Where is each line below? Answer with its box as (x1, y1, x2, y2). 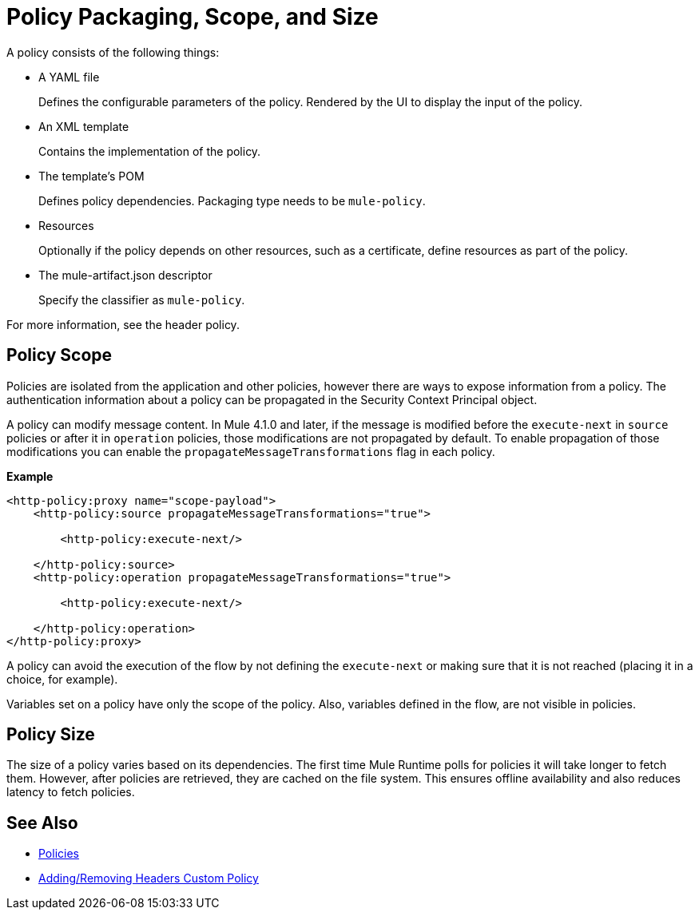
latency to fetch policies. (6, 785, 135, 799)
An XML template (38, 119, 129, 133)
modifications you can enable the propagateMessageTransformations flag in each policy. (6, 444, 495, 458)
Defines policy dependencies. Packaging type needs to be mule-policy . (38, 193, 426, 208)
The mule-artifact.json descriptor (38, 268, 212, 282)
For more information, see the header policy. (6, 317, 240, 331)
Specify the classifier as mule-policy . (38, 292, 245, 307)
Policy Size (6, 724, 95, 745)
